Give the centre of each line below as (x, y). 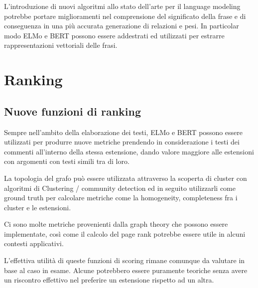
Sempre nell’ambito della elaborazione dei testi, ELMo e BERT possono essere (124, 132)
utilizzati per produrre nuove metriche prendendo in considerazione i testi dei (122, 142)
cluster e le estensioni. (38, 207)
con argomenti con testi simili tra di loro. (67, 161)
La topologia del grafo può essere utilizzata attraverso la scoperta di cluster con (126, 178)
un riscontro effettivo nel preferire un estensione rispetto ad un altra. (109, 280)
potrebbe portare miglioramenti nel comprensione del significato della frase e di (125, 16)
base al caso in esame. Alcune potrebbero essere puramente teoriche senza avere (126, 270)
